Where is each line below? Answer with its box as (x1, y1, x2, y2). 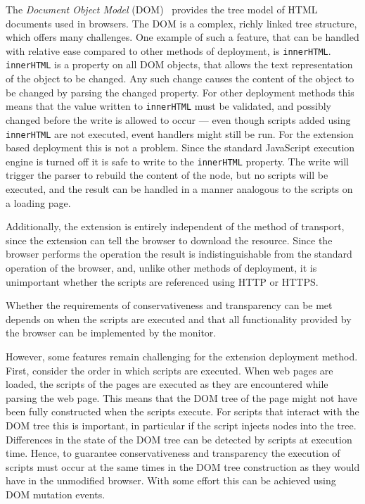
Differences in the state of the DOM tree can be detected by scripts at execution (6, 431, 352, 446)
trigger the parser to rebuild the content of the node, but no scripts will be (6, 168, 328, 182)
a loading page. (6, 195, 71, 210)
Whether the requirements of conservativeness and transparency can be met (6, 298, 333, 313)
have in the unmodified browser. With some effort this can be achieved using (6, 473, 336, 488)
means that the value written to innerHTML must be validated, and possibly (6, 99, 332, 113)
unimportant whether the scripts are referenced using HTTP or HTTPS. (6, 274, 319, 289)
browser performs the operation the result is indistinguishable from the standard (6, 246, 352, 261)
